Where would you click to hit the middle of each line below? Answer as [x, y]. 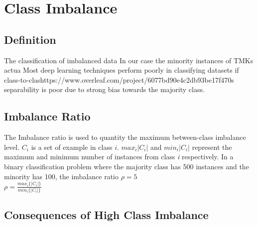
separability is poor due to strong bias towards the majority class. [104, 89]
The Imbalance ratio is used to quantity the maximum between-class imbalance [125, 137]
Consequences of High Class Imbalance [106, 215]
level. [12, 147]
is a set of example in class [72, 147]
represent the [212, 147]
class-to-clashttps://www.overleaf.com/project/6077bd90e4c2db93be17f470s [119, 79]
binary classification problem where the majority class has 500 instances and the [127, 166]
